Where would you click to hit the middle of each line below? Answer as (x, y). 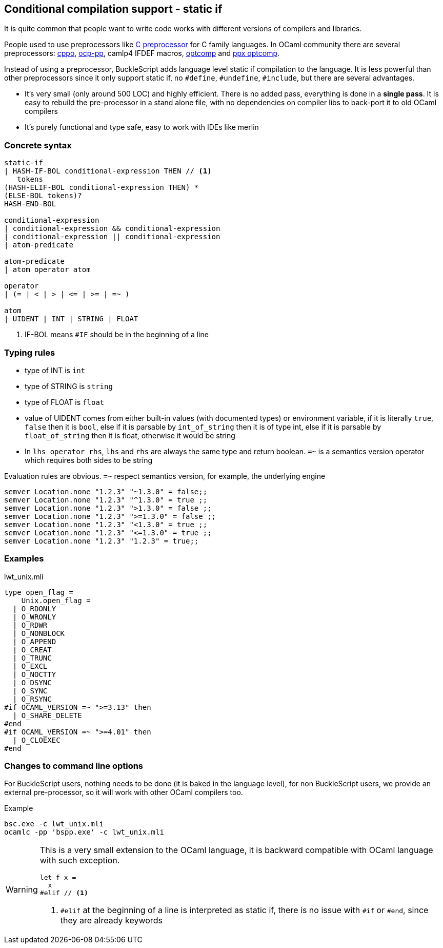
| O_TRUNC (32, 658)
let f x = (58, 878)
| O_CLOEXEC (36, 740)
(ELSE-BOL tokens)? (43, 196)
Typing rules (30, 352)
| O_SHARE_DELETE (47, 715)
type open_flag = (39, 592)
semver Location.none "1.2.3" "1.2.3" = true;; (102, 541)
